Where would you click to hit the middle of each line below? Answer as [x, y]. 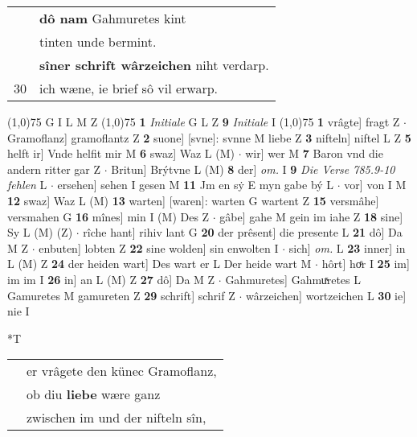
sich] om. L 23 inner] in [347, 247]
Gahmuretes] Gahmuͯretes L [293, 279]
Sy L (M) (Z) [40, 232]
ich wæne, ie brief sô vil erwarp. [129, 88]
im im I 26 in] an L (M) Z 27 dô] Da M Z [111, 279]
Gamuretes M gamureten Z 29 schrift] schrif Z [121, 295]
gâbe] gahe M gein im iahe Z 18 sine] [311, 216]
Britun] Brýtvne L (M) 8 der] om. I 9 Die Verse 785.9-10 [253, 169]
